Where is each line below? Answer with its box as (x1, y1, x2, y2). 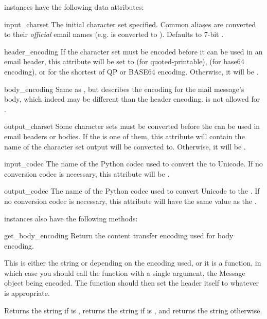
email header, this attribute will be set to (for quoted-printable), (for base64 (4, 56, 244, 67)
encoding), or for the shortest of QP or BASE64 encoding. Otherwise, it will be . (4, 66, 259, 77)
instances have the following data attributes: (4, 2, 144, 12)
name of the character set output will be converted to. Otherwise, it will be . (4, 141, 246, 152)
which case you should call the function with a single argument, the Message (4, 267, 245, 278)
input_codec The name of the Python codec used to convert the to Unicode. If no (4, 158, 263, 169)
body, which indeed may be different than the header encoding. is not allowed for (4, 93, 260, 104)
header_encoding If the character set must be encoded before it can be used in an (4, 46, 263, 57)
